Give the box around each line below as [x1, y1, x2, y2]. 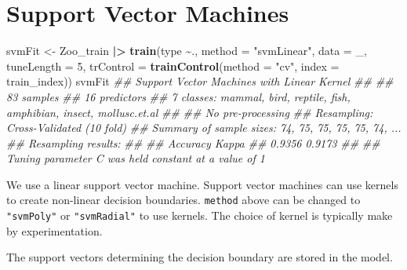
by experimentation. [6, 222, 103, 239]
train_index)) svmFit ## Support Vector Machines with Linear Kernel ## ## [6, 73, 394, 89]
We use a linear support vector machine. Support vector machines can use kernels [6, 176, 398, 192]
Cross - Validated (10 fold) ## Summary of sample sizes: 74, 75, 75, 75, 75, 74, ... [6, 119, 402, 136]
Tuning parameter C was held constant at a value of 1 [6, 150, 265, 166]
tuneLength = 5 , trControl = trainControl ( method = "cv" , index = [6, 57, 340, 74]
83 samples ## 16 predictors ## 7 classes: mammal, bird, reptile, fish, [6, 88, 351, 104]
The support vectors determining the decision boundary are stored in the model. [6, 249, 393, 265]
